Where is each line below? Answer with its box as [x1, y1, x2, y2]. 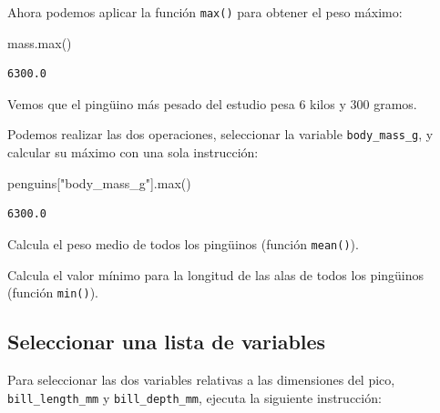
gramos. [373, 94, 417, 113]
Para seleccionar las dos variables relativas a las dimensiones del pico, [7, 369, 395, 388]
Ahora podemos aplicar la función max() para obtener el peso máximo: [7, 3, 403, 21]
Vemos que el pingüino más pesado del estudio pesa [7, 94, 295, 113]
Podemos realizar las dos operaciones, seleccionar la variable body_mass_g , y [7, 125, 434, 144]
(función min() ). [7, 283, 98, 302]
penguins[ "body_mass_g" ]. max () [7, 173, 191, 192]
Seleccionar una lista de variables [7, 327, 326, 356]
